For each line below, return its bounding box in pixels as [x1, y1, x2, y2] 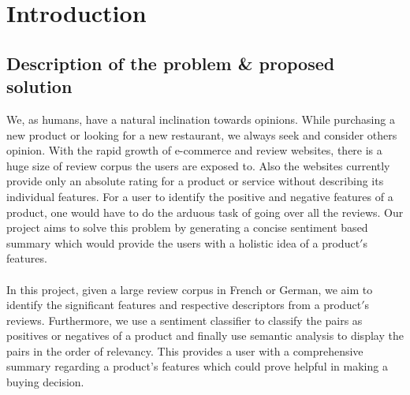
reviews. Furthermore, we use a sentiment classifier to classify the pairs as [6, 311, 363, 328]
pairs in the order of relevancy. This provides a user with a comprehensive [6, 342, 363, 359]
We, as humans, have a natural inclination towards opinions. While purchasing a [6, 110, 395, 127]
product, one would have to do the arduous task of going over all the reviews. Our [6, 203, 404, 220]
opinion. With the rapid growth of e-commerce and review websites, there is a [6, 142, 382, 158]
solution [6, 74, 73, 99]
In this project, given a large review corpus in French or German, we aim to [6, 281, 373, 297]
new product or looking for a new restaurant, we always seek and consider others [6, 126, 397, 143]
